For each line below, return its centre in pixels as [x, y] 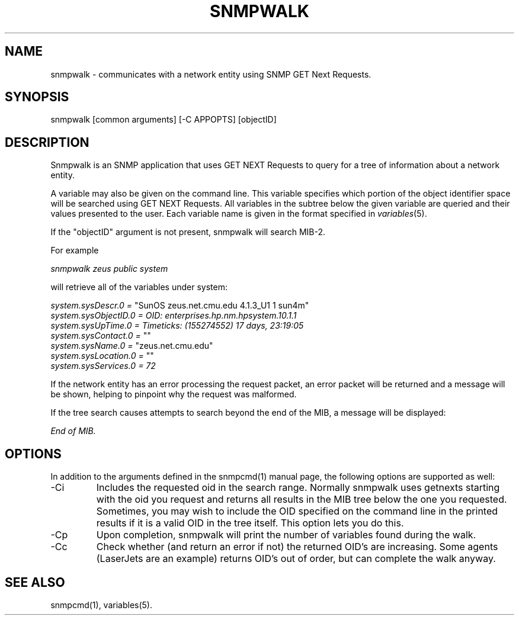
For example [75, 250]
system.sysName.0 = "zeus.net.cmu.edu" [132, 346]
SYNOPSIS [37, 97]
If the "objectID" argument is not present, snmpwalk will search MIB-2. [188, 232]
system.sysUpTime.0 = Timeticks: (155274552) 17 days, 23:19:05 [177, 326]
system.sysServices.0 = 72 [103, 366]
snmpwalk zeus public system [109, 269]
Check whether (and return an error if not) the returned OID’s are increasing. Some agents [297, 547]
